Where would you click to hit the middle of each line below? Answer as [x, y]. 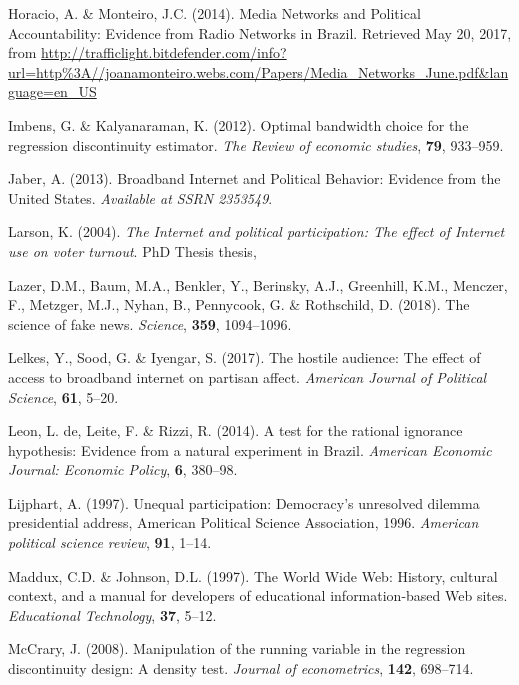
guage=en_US [52, 91]
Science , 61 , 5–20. [63, 396]
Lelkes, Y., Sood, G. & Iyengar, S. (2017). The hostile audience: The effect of [244, 357]
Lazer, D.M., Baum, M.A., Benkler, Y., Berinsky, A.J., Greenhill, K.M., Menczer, [258, 284]
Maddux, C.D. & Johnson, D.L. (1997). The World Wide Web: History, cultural [253, 575]
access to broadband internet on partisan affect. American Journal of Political [247, 376]
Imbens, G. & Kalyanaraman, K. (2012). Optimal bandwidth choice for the [238, 124]
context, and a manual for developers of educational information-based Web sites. [258, 595]
